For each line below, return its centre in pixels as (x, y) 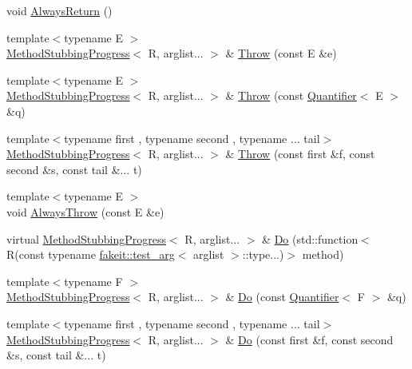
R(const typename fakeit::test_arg (91, 254)
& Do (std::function (310, 238)
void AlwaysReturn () (59, 10)
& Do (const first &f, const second (309, 339)
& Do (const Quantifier (282, 297)
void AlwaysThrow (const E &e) (85, 211)
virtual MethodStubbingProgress (87, 238)
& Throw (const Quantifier (291, 95)
